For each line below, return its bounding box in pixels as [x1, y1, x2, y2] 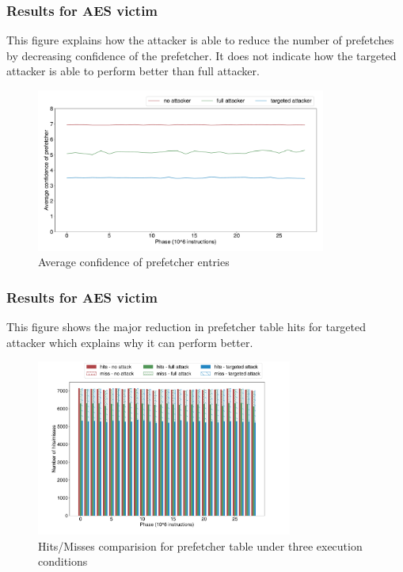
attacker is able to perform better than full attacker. [6, 63, 260, 79]
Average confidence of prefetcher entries [38, 254, 230, 270]
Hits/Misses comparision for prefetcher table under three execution [38, 537, 363, 554]
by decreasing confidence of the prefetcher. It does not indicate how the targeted [6, 47, 397, 63]
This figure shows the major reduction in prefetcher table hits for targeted [6, 318, 367, 335]
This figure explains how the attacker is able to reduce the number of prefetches [6, 32, 394, 48]
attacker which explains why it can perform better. [6, 334, 253, 350]
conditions [38, 553, 88, 570]
